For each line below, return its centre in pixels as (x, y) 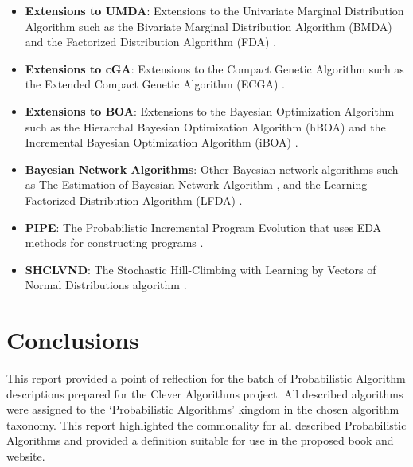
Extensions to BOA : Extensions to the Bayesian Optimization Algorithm (210, 110)
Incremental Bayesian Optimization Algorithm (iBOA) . (162, 142)
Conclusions (73, 340)
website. (26, 456)
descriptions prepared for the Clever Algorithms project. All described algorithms (205, 393)
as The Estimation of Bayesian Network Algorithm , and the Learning (196, 184)
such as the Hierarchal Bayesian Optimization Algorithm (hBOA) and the (205, 126)
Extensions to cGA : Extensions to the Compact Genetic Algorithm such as (214, 68)
